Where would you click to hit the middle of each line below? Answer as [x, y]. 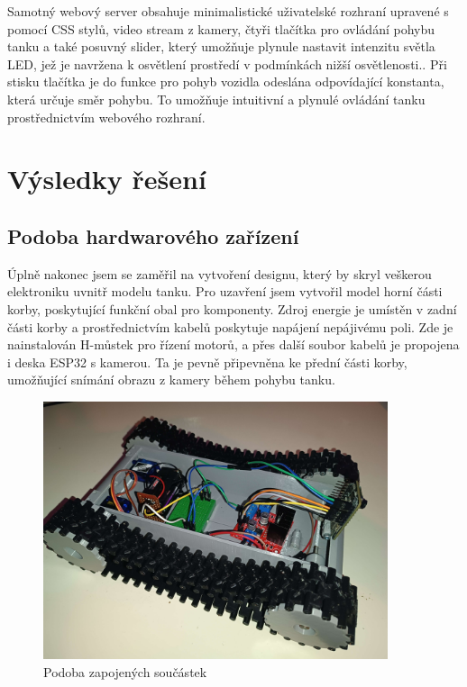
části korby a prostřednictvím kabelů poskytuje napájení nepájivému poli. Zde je [230, 326]
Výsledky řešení [107, 179]
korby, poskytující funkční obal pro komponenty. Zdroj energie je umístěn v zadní [232, 308]
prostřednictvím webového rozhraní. [106, 117]
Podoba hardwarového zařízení [153, 235]
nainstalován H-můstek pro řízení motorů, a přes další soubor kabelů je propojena [233, 344]
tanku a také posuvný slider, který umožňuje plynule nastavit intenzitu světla [221, 46]
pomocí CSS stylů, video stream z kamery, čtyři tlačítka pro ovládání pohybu [221, 28]
